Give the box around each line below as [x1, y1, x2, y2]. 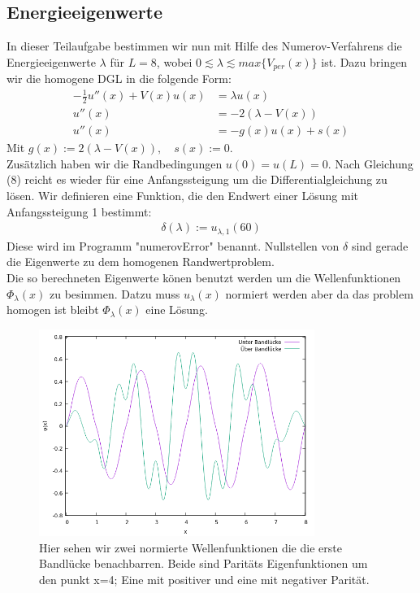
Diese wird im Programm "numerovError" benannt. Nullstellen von [6, 237, 340, 254]
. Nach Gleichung [327, 155, 414, 172]
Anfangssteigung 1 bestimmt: [6, 203, 152, 220]
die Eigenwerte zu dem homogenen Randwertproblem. [6, 253, 275, 270]
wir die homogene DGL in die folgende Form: [6, 70, 232, 87]
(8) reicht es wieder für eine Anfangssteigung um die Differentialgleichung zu [6, 171, 388, 188]
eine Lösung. [145, 301, 208, 318]
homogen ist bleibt [6, 301, 99, 318]
